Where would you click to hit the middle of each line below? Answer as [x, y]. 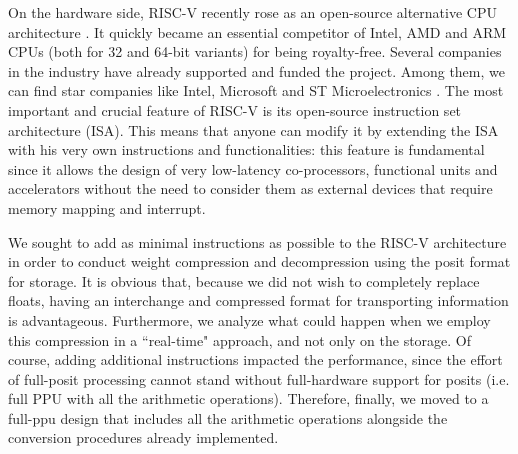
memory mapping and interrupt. [107, 207]
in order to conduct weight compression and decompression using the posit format [259, 261]
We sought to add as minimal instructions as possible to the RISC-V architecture [257, 241]
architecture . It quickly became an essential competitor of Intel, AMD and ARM [257, 31]
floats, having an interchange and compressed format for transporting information [258, 300]
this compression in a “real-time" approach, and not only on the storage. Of [240, 339]
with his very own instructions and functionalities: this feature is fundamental [246, 149]
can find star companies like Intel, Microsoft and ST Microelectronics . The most [256, 90]
